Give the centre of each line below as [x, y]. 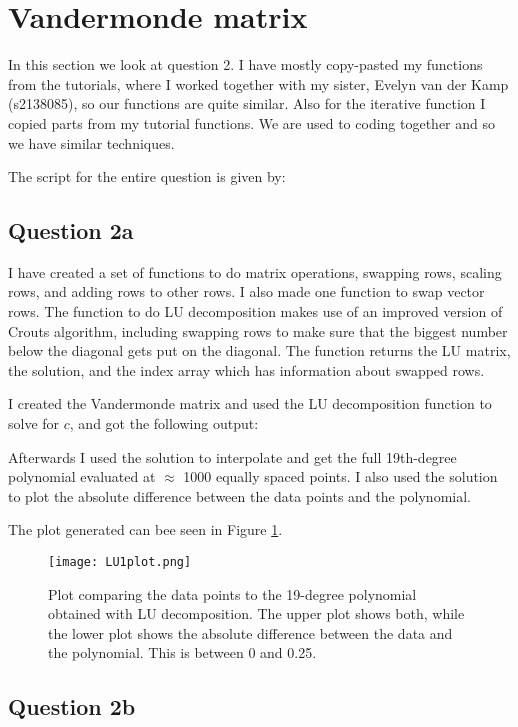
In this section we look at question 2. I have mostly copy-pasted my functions [245, 64]
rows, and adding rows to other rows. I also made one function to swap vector [246, 291]
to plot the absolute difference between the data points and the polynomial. [239, 495]
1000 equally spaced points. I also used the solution [340, 476]
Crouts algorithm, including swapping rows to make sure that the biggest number [258, 330]
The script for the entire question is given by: [147, 176]
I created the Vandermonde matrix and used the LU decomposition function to [250, 403]
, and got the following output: [164, 423]
